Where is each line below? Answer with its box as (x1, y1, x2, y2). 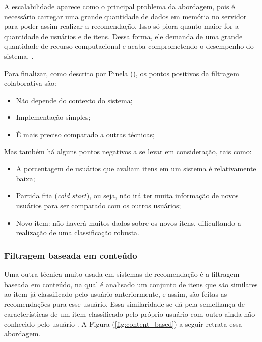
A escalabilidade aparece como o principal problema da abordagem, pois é (4, 1, 235, 11)
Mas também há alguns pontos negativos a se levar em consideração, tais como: (4, 146, 252, 157)
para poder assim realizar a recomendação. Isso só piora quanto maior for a (4, 21, 239, 32)
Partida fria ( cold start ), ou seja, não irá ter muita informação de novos (16, 190, 239, 201)
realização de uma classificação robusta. (16, 227, 139, 238)
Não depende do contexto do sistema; (16, 95, 133, 105)
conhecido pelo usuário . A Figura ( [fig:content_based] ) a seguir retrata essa (4, 318, 242, 329)
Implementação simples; (16, 112, 91, 122)
